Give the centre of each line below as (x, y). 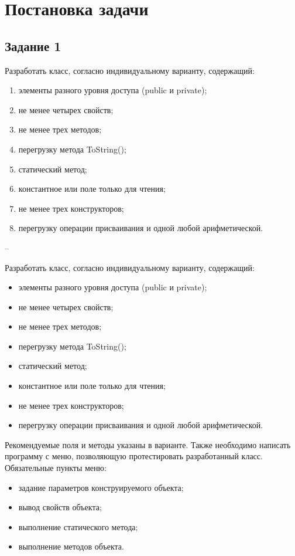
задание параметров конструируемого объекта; (101, 487)
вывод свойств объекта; (60, 507)
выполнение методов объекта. (71, 546)
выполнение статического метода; (78, 526)
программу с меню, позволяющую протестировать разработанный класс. (134, 456)
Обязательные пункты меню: (56, 468)
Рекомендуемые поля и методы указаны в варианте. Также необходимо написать (148, 444)
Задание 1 (33, 45)
